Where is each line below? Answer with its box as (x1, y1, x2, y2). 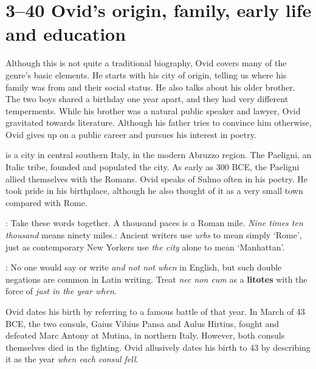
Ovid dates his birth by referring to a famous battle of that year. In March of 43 (5, 305, 305, 317)
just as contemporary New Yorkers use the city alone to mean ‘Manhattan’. (5, 240, 285, 253)
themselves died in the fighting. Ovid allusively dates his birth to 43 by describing (5, 340, 311, 353)
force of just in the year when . (5, 285, 117, 297)
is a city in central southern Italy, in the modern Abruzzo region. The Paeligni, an (5, 148, 312, 161)
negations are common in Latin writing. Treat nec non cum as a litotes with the (5, 272, 307, 285)
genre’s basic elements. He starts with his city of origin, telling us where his (5, 68, 287, 81)
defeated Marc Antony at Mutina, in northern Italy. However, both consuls (5, 329, 285, 342)
